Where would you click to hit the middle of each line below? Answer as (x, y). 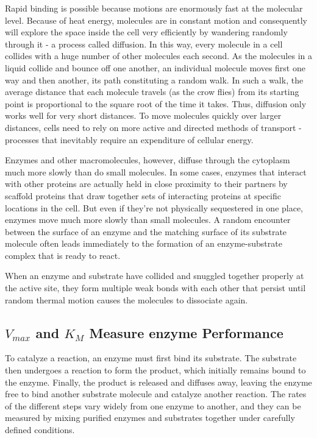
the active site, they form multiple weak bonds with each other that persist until (155, 288)
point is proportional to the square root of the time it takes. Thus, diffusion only (156, 103)
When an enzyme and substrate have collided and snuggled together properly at (155, 276)
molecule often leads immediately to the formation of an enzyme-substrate (144, 243)
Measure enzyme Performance (186, 332)
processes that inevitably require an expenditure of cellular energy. (129, 139)
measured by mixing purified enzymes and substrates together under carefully (150, 418)
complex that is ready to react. (63, 255)
